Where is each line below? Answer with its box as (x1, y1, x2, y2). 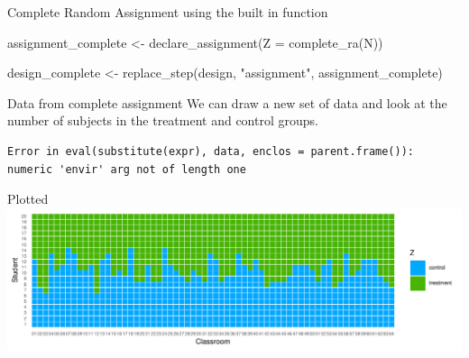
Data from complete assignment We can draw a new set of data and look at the (7, 93, 447, 112)
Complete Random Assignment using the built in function (7, 3, 328, 21)
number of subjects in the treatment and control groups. (7, 111, 318, 130)
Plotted (7, 189, 49, 208)
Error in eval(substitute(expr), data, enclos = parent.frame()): (7, 144, 415, 158)
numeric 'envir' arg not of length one (7, 162, 246, 176)
